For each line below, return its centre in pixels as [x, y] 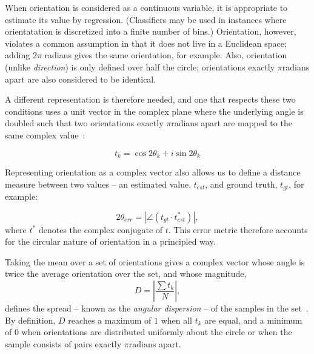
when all [177, 320]
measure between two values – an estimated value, [98, 184]
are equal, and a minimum [253, 320]
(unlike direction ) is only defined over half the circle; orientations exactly [140, 66]
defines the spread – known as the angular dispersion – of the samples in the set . [157, 308]
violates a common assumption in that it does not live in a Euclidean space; [146, 43]
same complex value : [45, 134]
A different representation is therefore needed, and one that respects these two [150, 99]
